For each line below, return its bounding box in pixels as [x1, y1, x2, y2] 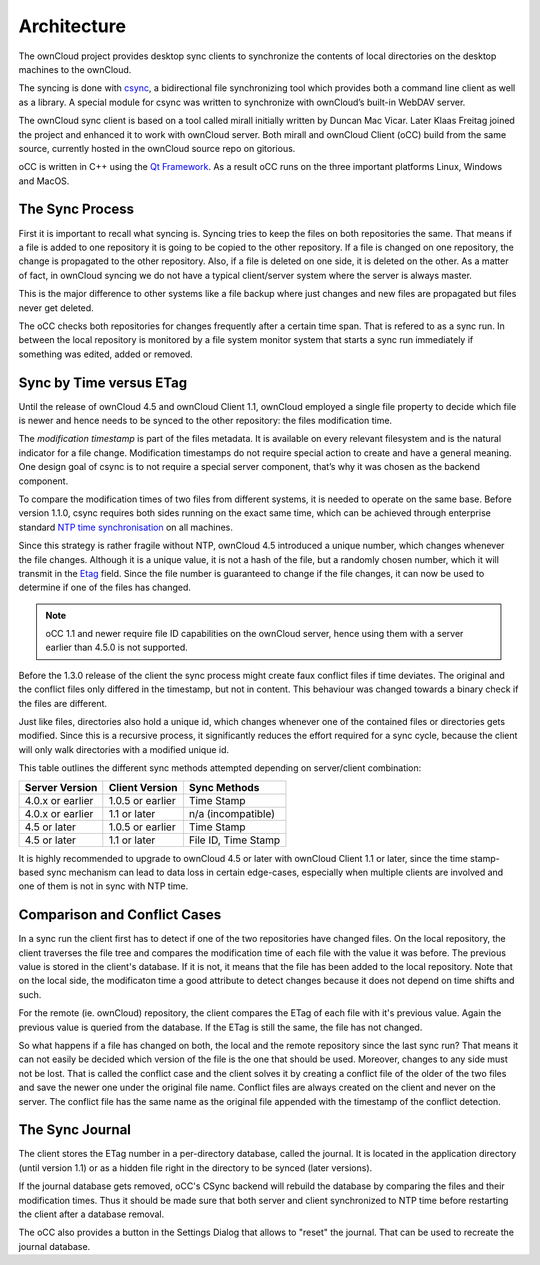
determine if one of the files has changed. [18, 581, 192, 594]
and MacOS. [18, 175, 70, 187]
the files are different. [18, 697, 108, 709]
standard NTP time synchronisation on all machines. [18, 521, 234, 533]
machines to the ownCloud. [18, 63, 132, 75]
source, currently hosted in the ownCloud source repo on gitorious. [18, 142, 296, 154]
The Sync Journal [18, 1121, 132, 1139]
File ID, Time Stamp [188, 833, 281, 847]
